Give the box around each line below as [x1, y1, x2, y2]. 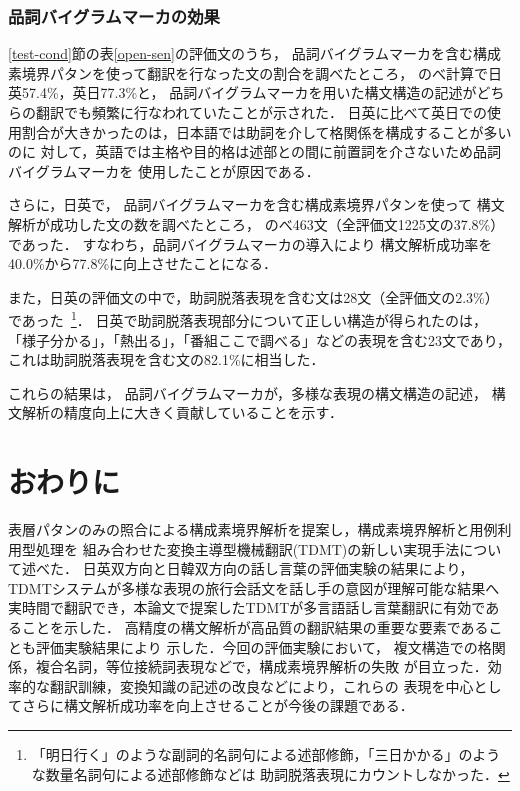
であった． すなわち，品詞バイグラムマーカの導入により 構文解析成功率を [8, 233, 493, 254]
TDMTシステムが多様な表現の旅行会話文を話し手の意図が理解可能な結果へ [8, 577, 500, 598]
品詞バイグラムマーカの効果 [8, 3, 220, 28]
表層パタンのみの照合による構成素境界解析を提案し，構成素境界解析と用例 [8, 519, 498, 540]
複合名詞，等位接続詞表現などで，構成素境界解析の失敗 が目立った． [35, 656, 488, 677]
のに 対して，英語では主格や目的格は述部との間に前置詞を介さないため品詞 [8, 141, 502, 162]
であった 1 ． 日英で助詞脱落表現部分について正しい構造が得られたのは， [8, 307, 487, 330]
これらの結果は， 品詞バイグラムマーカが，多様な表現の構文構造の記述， [8, 382, 488, 403]
